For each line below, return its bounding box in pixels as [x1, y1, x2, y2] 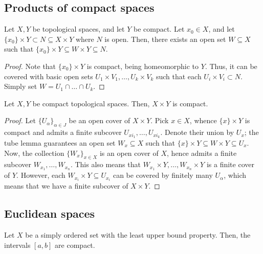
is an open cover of [99, 147, 159, 158]
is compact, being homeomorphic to [86, 60, 199, 71]
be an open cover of [69, 115, 130, 126]
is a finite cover [206, 159, 254, 170]
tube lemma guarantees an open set [4, 137, 116, 148]
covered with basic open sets [4, 71, 93, 81]
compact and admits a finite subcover [4, 127, 122, 137]
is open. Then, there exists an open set [104, 33, 226, 44]
